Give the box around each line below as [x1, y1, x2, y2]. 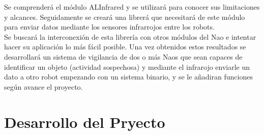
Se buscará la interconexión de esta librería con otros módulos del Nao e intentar [4, 31, 256, 42]
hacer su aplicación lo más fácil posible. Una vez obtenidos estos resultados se [4, 41, 246, 52]
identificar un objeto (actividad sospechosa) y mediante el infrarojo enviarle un [4, 61, 250, 72]
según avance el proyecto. [4, 81, 83, 92]
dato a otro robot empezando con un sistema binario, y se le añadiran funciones [4, 71, 253, 82]
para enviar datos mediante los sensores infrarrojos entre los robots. [4, 21, 215, 32]
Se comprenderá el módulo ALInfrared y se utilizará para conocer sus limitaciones [4, 2, 260, 12]
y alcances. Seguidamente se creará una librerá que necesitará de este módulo [4, 11, 245, 22]
